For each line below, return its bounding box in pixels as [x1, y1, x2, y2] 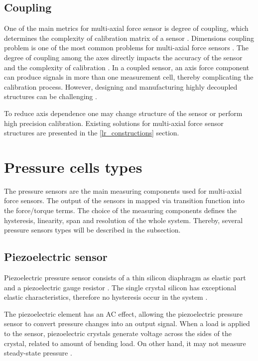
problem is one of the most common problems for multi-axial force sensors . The [4, 42, 249, 53]
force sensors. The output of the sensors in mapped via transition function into [4, 195, 245, 206]
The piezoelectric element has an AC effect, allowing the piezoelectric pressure [4, 308, 243, 319]
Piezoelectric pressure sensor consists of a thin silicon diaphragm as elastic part [4, 272, 246, 283]
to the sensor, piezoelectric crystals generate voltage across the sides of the [4, 328, 232, 338]
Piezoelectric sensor [4, 249, 108, 264]
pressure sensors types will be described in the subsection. [4, 225, 181, 235]
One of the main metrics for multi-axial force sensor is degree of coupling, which [4, 23, 249, 33]
